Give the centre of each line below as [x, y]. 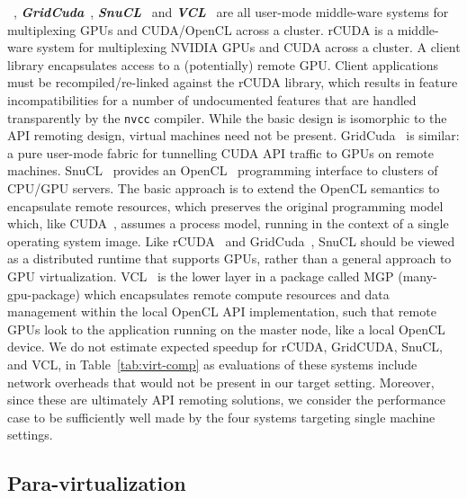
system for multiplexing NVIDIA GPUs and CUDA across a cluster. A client [249, 47]
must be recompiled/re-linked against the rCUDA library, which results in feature [233, 82]
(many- [418, 276]
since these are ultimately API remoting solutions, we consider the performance [226, 400]
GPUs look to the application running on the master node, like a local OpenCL [226, 329]
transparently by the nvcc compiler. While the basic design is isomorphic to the [227, 117]
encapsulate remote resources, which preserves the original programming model [225, 205]
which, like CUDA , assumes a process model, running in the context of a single [228, 223]
